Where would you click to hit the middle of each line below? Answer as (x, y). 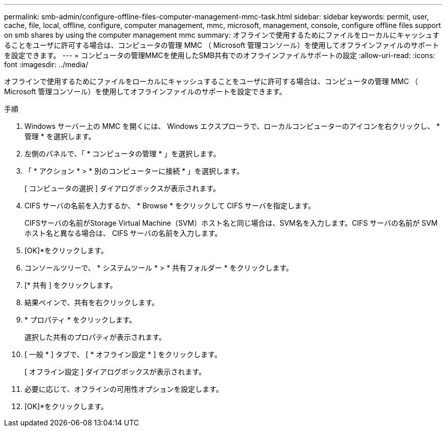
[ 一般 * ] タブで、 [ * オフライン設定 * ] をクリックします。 (123, 354)
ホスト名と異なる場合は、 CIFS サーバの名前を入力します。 (123, 233)
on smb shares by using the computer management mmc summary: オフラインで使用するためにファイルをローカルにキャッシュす (222, 35)
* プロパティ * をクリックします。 (80, 320)
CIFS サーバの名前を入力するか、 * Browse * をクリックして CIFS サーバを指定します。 (170, 206)
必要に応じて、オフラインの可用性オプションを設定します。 (124, 389)
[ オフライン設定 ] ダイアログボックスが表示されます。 (115, 372)
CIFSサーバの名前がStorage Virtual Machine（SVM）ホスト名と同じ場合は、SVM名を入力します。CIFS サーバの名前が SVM (231, 223)
